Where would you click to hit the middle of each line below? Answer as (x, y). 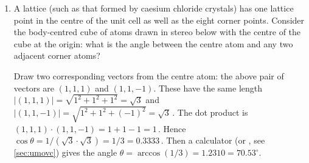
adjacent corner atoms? (57, 55)
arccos (149, 154)
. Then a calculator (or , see (213, 140)
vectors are (34, 88)
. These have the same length (208, 88)
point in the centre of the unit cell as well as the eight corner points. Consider (159, 20)
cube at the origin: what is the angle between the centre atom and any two (153, 43)
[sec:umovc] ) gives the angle (65, 152)
